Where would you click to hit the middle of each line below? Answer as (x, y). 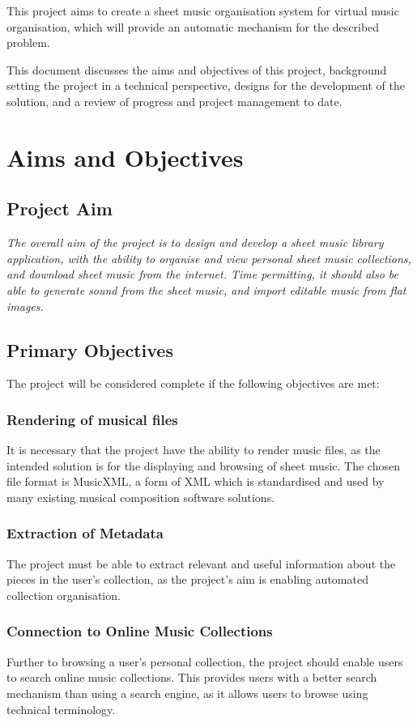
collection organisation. (64, 595)
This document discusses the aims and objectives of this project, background (197, 69)
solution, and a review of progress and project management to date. (174, 101)
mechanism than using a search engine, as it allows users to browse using (187, 693)
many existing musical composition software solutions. (141, 497)
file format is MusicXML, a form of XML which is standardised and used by (196, 481)
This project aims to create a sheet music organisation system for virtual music (203, 11)
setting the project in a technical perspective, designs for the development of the (206, 85)
